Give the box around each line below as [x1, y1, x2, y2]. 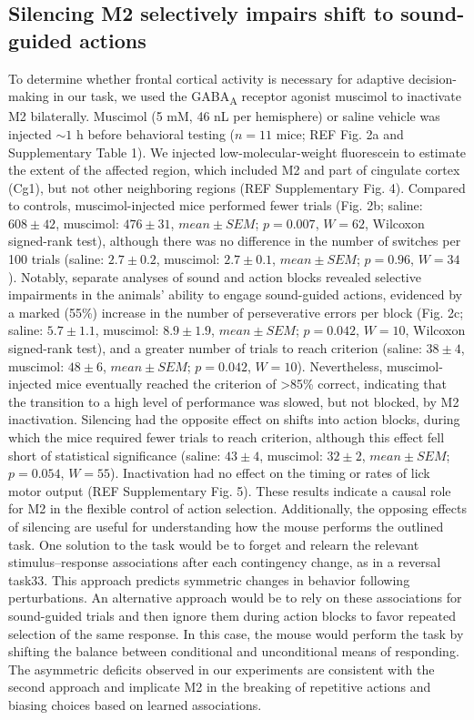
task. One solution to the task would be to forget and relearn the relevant [8, 534, 419, 553]
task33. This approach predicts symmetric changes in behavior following [8, 570, 410, 589]
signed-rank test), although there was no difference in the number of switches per [8, 231, 461, 250]
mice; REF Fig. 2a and [276, 124, 404, 143]
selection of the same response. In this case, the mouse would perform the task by [8, 624, 464, 643]
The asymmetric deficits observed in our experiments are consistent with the [8, 659, 435, 678]
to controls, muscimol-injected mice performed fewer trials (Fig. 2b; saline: [8, 196, 423, 215]
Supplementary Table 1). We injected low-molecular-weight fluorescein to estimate [8, 142, 467, 161]
